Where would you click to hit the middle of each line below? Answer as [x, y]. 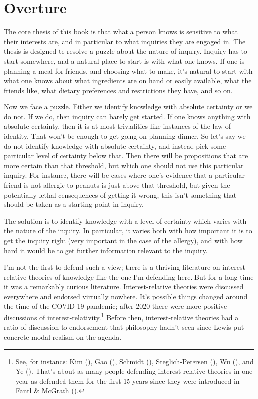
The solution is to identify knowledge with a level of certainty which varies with [125, 221]
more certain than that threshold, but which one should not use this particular [124, 165]
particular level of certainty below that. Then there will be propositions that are [126, 155]
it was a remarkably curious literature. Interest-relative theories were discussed [124, 286]
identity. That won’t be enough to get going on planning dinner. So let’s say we [125, 136]
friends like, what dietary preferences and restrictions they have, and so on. [118, 90]
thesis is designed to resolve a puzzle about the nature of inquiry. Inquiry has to [126, 51]
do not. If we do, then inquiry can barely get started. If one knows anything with [127, 116]
